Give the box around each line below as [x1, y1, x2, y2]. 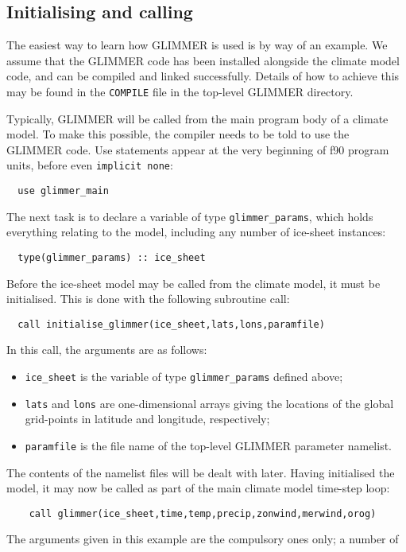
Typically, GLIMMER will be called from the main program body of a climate [6, 110, 389, 126]
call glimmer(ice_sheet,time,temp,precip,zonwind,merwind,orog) [29, 507, 377, 519]
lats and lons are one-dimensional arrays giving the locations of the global [25, 395, 394, 411]
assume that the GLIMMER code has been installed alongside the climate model [6, 52, 400, 68]
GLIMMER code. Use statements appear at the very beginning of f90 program [6, 141, 389, 157]
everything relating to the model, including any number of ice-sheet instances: [6, 224, 386, 240]
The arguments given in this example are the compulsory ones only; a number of [6, 531, 399, 547]
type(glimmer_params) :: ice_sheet [17, 251, 206, 263]
